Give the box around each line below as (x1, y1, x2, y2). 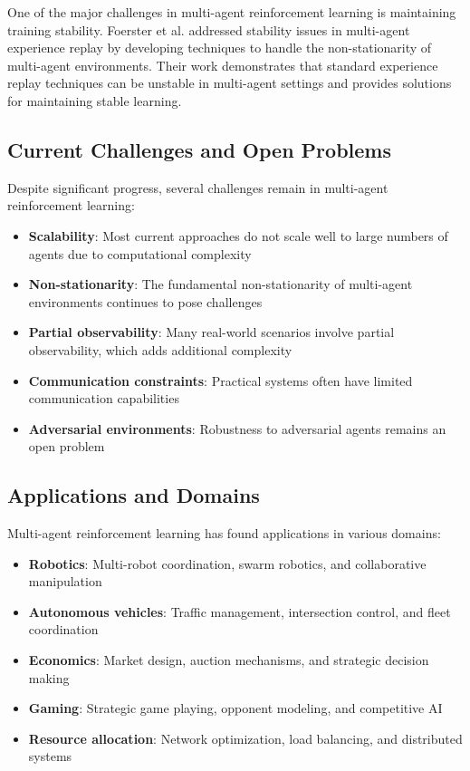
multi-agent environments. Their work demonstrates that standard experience (7, 55, 438, 74)
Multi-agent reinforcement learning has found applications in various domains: (7, 524, 441, 543)
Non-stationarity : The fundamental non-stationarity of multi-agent (28, 275, 413, 294)
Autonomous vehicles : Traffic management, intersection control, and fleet (28, 602, 451, 621)
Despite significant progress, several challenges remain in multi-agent (7, 178, 388, 197)
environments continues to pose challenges (28, 292, 263, 311)
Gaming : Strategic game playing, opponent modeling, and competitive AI (28, 699, 443, 718)
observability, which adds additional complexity (28, 340, 293, 359)
